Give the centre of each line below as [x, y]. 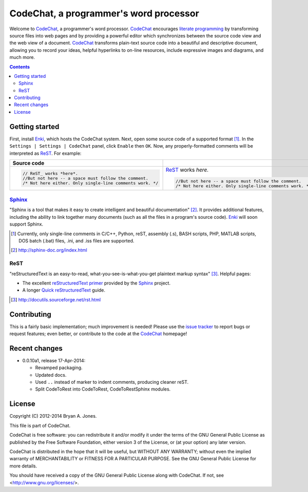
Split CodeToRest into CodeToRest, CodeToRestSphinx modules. [103, 389]
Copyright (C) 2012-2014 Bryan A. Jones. [53, 416]
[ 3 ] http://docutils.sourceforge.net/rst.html [56, 299]
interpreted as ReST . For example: [45, 153]
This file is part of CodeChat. [40, 425]
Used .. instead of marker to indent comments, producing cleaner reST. [112, 382]
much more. [22, 57]
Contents [20, 67]
